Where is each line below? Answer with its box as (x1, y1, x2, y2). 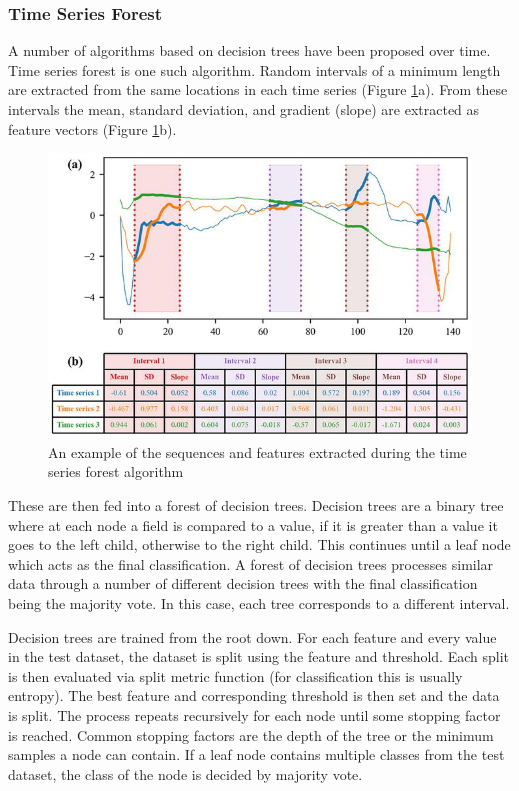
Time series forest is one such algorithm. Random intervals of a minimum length (8, 59, 501, 80)
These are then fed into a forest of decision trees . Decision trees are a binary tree (8, 495, 504, 516)
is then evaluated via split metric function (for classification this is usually (8, 665, 463, 686)
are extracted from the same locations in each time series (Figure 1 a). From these (8, 79, 508, 100)
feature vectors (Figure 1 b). (8, 118, 177, 139)
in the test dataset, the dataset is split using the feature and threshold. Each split (8, 646, 510, 667)
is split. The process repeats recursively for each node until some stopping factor (8, 704, 501, 725)
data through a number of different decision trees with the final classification (8, 573, 478, 594)
